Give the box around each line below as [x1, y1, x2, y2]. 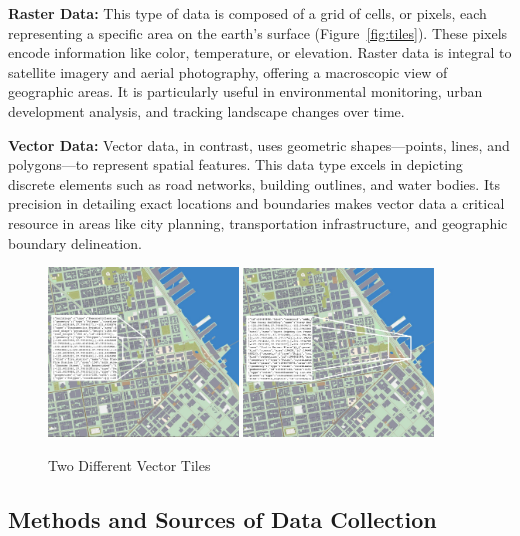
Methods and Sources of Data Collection [8, 503, 437, 534]
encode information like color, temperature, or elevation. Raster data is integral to [8, 42, 512, 63]
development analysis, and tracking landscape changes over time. [8, 100, 405, 121]
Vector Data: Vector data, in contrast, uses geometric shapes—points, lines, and [8, 134, 510, 155]
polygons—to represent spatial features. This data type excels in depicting [8, 154, 463, 175]
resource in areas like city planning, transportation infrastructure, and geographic [8, 212, 508, 233]
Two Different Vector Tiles [48, 454, 211, 475]
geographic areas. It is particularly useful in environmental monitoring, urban [8, 81, 483, 102]
